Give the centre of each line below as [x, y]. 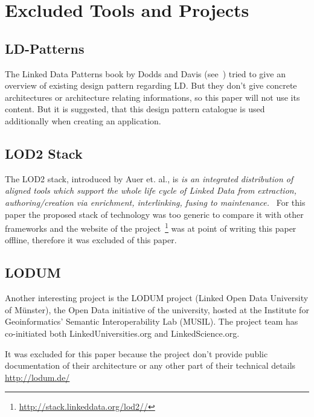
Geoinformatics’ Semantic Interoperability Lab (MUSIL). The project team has [152, 321]
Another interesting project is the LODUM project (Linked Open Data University [157, 298]
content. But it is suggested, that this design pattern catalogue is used [135, 109]
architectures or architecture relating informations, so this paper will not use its [152, 97]
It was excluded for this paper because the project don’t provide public [136, 353]
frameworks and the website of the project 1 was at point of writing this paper [151, 227]
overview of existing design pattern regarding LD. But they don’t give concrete [151, 85]
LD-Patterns [45, 48]
